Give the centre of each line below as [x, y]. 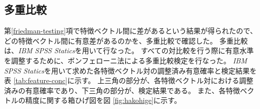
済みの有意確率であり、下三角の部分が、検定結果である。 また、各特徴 [122, 90]
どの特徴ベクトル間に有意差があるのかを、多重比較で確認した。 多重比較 [126, 40]
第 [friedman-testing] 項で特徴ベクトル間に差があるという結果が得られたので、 [131, 31]
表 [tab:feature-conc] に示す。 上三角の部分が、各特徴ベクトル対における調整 [129, 80]
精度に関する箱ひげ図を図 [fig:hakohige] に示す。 [103, 100]
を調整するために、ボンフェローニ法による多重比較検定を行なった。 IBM [126, 60]
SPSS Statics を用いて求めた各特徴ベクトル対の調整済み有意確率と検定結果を [131, 70]
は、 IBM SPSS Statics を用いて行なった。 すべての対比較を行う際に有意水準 [129, 50]
